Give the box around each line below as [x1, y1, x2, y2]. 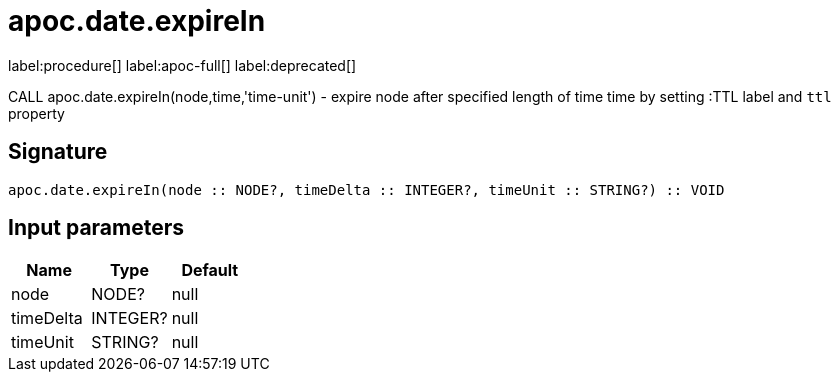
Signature [8, 139, 108, 165]
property [8, 104, 65, 122]
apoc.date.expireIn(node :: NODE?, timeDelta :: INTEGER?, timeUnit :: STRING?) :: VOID [8, 181, 725, 198]
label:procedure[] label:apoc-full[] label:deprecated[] [8, 56, 357, 74]
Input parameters [8, 215, 185, 241]
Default [181, 260, 239, 281]
